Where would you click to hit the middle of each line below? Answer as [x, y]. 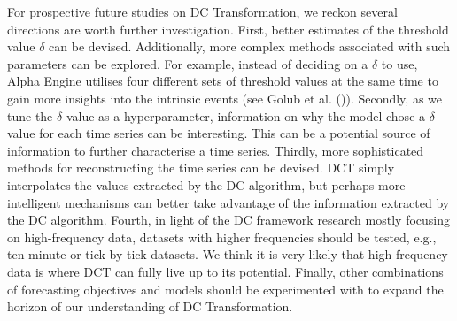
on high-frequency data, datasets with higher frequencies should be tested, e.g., [222, 237]
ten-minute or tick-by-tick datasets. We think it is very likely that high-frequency [228, 254]
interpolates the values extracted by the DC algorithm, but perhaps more [206, 184]
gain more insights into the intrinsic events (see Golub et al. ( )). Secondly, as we [225, 98]
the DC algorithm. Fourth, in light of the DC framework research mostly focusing [229, 220]
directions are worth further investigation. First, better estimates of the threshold [228, 29]
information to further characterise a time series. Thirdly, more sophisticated [216, 150]
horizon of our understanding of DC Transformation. [150, 306]
